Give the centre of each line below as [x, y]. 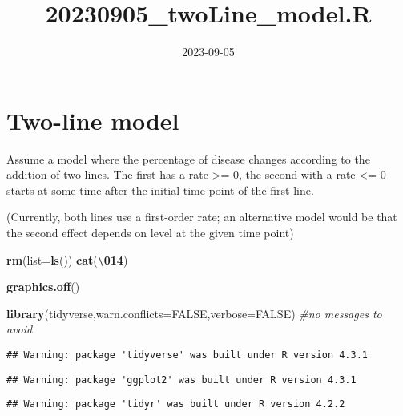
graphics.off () [43, 287]
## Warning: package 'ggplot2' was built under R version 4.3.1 [181, 380]
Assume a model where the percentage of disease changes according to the [188, 158]
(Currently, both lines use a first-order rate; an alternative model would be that [202, 217]
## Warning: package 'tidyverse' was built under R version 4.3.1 [187, 355]
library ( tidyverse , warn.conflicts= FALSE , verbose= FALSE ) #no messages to [194, 313]
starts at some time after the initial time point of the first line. [160, 190]
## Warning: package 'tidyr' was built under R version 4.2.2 [176, 404]
